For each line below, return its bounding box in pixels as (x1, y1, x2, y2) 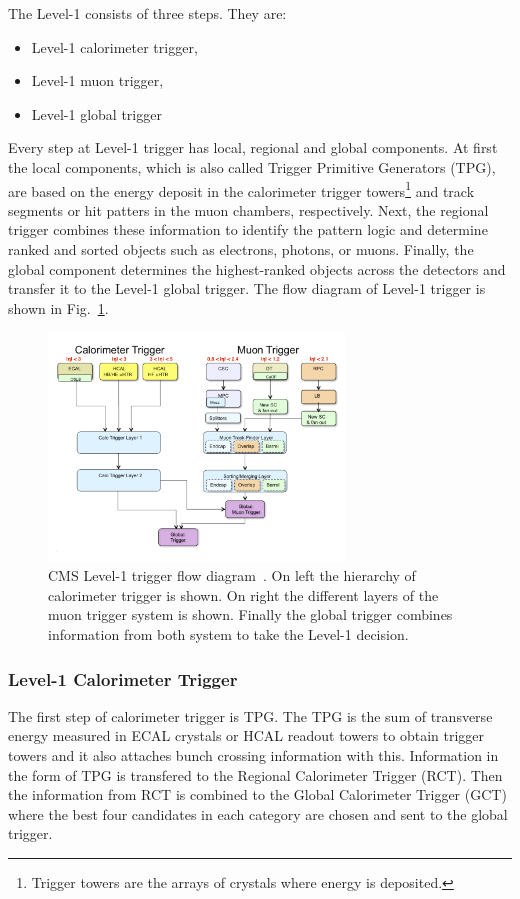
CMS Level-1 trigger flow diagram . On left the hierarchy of (48, 565, 416, 586)
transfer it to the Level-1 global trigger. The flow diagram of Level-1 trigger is (8, 278, 486, 299)
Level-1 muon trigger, (31, 70, 164, 91)
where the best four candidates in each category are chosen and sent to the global (8, 803, 508, 824)
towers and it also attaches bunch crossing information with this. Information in (8, 745, 499, 765)
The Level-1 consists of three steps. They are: (8, 3, 287, 23)
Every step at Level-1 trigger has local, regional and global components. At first (8, 137, 498, 158)
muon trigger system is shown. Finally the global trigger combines (48, 604, 453, 625)
